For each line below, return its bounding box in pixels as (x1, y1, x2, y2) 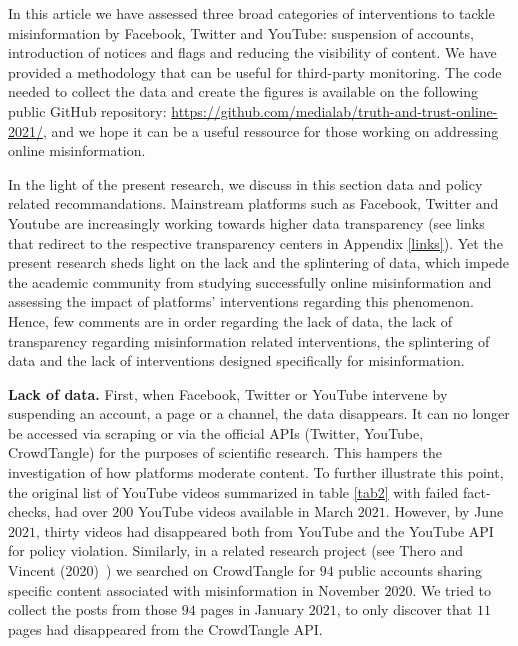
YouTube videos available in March (137, 501, 354, 522)
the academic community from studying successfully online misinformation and (8, 271, 492, 292)
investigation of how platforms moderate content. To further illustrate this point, (8, 462, 504, 483)
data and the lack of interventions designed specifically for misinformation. (8, 350, 465, 371)
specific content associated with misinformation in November (8, 579, 380, 600)
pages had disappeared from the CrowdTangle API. (8, 618, 323, 639)
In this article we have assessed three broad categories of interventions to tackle (8, 3, 495, 23)
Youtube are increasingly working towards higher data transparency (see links (8, 212, 485, 233)
